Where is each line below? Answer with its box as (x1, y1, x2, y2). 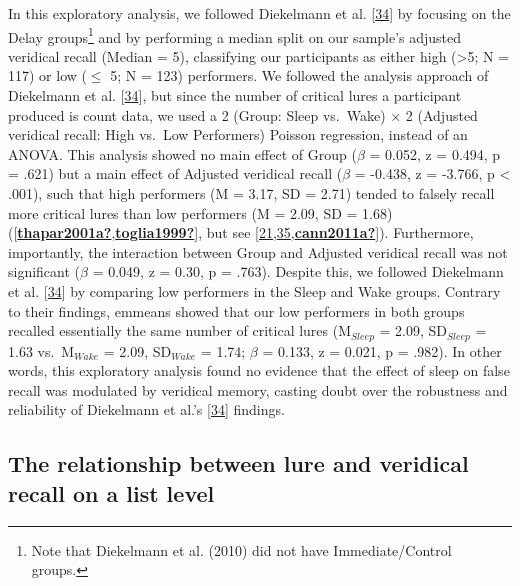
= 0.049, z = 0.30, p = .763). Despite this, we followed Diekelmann (92, 261, 504, 282)
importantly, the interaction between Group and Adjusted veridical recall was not (8, 241, 508, 262)
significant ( (8, 261, 81, 282)
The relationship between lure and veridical (8, 448, 469, 479)
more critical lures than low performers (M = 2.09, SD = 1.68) (8, 202, 393, 223)
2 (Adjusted (405, 104, 478, 125)
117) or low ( (8, 65, 87, 86)
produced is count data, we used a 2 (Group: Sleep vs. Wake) (8, 104, 386, 125)
